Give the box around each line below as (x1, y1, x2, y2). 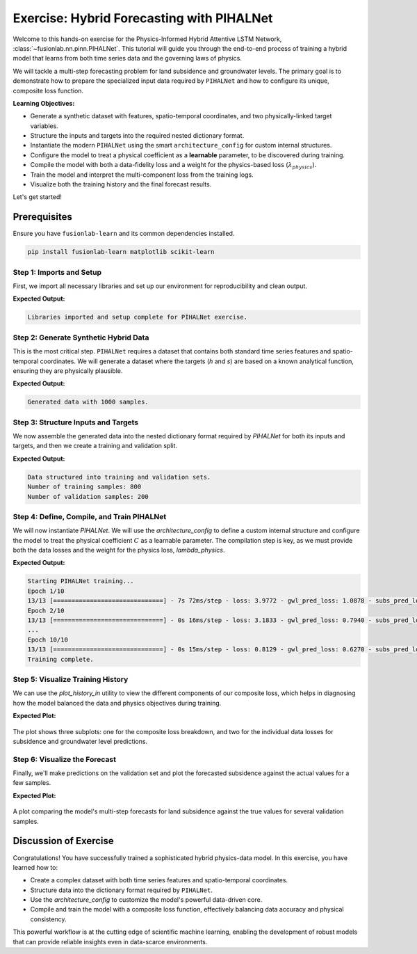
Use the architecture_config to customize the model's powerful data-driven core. (30, 896, 263, 904)
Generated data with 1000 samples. (27, 398, 149, 406)
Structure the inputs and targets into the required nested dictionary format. (30, 132, 245, 140)
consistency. (30, 915, 67, 923)
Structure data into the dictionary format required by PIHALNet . (30, 886, 213, 894)
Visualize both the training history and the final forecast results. (30, 180, 212, 189)
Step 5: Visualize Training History (13, 674, 129, 684)
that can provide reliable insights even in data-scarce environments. (13, 937, 208, 946)
